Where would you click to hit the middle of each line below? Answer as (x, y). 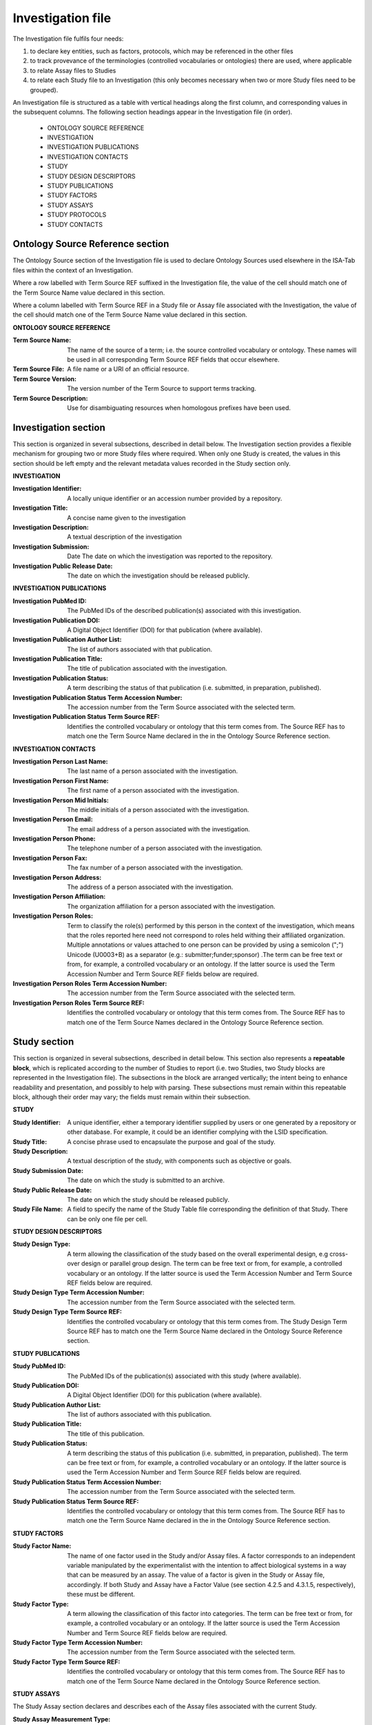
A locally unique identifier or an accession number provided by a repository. (175, 498)
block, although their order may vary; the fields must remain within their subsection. (132, 1096)
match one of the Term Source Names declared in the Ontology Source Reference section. (195, 1022)
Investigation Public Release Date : (63, 566)
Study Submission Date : (48, 1170)
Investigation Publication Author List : (67, 640)
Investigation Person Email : (53, 819)
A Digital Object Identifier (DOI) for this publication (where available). (164, 1395)
